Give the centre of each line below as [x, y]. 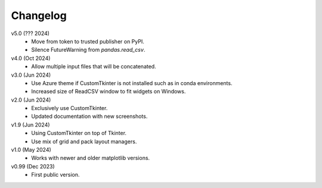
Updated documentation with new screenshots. [89, 117]
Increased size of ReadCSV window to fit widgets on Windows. [109, 92]
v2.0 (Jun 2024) [31, 100]
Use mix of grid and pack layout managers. [84, 141]
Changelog [39, 15]
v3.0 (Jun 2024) [31, 75]
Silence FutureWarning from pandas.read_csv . [88, 50]
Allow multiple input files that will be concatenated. [94, 67]
